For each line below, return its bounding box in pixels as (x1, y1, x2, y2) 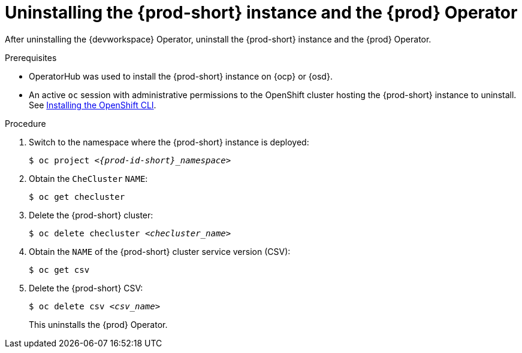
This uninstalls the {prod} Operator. (29, 319, 168, 330)
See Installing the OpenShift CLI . (29, 99, 156, 110)
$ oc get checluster (29, 191, 125, 202)
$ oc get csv (29, 264, 90, 275)
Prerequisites (5, 52, 57, 63)
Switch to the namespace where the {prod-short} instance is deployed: (29, 136, 309, 147)
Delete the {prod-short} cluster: (29, 209, 153, 220)
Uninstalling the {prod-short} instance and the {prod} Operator (5, 2, 518, 23)
